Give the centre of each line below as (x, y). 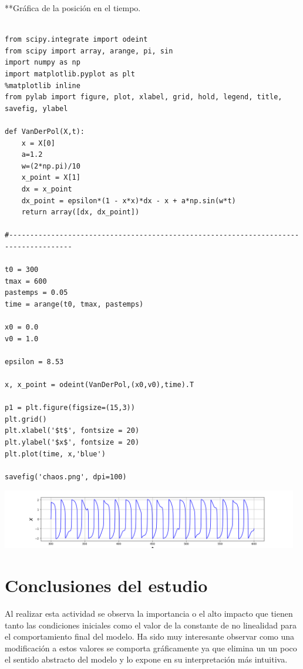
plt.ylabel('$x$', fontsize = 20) (72, 442)
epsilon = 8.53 (34, 362)
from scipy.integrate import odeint (76, 40)
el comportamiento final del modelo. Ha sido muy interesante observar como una (150, 636)
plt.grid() (26, 419)
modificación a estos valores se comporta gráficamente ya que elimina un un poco (151, 648)
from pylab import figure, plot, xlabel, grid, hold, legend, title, (144, 97)
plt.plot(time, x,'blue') (55, 454)
